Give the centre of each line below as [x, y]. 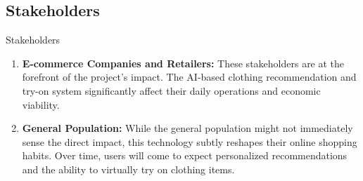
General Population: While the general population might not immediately [187, 128]
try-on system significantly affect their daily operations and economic [171, 90]
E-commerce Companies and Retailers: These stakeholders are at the [183, 63]
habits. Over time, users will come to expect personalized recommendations [185, 155]
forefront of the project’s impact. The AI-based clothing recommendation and [189, 77]
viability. [41, 104]
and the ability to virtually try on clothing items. [128, 169]
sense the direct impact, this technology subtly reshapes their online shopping [190, 141]
